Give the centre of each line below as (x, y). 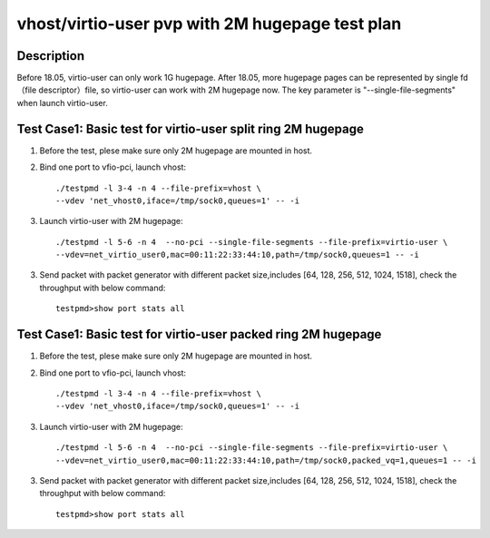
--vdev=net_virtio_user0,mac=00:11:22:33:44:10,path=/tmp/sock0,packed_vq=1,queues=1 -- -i (266, 460)
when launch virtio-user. (62, 103)
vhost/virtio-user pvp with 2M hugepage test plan (209, 24)
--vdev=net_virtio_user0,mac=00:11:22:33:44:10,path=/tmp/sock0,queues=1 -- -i (237, 255)
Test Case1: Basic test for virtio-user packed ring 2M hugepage (199, 334)
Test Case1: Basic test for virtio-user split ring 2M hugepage (191, 128)
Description (51, 56)
